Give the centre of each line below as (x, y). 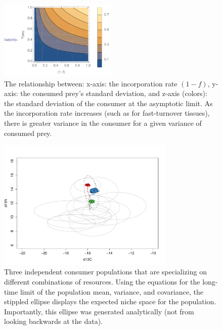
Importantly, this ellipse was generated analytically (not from (99, 311)
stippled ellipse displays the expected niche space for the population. (110, 301)
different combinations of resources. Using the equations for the (102, 282)
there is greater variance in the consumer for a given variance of (103, 123)
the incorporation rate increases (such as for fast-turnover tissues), (107, 113)
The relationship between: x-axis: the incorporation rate (91, 83)
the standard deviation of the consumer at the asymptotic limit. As (108, 103)
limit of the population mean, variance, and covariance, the (112, 291)
